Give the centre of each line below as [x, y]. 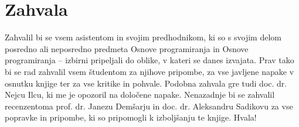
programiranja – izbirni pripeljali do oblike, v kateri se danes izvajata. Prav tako [149, 60]
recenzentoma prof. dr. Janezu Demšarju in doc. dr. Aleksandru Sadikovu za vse [149, 106]
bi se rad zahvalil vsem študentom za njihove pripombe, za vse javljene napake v [149, 71]
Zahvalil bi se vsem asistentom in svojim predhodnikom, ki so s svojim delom [143, 37]
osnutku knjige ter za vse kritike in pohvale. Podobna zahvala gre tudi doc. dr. [146, 83]
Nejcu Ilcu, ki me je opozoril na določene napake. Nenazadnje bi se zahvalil [140, 95]
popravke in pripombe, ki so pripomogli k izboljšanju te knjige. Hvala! [131, 117]
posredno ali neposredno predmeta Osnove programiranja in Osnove [127, 48]
